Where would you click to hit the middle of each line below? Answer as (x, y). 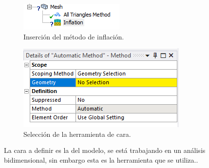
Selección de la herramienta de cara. (77, 134)
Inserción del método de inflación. (74, 36)
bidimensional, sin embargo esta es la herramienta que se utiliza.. (101, 159)
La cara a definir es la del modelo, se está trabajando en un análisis (105, 150)
